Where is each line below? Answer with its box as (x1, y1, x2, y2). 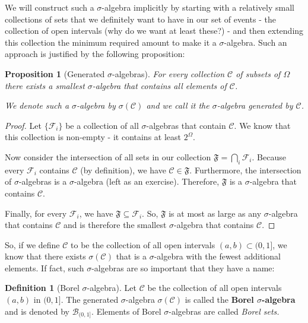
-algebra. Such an (224, 36, 287, 48)
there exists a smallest (5, 79, 85, 91)
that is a (116, 250, 147, 262)
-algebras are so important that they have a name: (91, 261, 275, 274)
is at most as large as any (169, 207, 262, 219)
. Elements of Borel (91, 305, 161, 317)
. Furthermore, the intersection (189, 163, 301, 176)
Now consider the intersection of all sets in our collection (5, 150, 211, 163)
